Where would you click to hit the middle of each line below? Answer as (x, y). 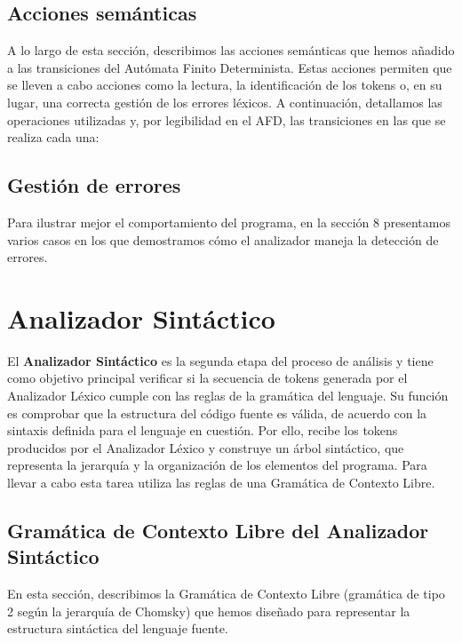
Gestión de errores (94, 185)
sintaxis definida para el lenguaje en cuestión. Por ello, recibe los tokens (203, 430)
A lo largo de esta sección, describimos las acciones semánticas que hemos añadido (231, 50)
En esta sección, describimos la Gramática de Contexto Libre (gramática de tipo (226, 594)
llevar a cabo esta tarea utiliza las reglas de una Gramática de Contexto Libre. (221, 483)
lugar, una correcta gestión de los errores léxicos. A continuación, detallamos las (225, 102)
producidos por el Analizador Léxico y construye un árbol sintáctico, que (206, 447)
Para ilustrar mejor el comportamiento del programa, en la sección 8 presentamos (229, 222)
